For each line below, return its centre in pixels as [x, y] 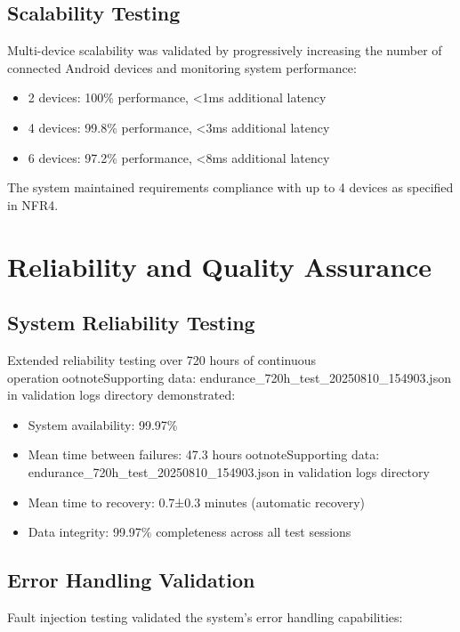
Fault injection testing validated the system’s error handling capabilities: [205, 616]
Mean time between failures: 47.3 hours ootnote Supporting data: [204, 454]
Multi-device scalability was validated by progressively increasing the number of [225, 50]
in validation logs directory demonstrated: [121, 395]
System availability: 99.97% [103, 424]
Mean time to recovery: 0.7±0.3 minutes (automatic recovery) [196, 502]
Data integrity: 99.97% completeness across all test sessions [190, 532]
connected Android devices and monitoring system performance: [182, 67]
